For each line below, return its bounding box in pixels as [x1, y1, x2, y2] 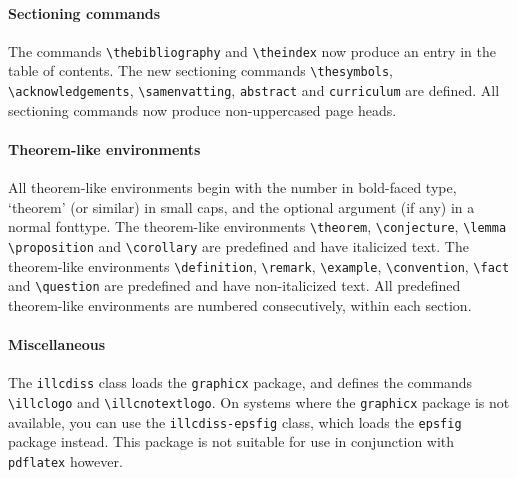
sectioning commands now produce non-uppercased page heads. [8, 99, 397, 120]
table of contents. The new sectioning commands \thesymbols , [8, 60, 394, 81]
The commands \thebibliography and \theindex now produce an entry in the [8, 40, 496, 61]
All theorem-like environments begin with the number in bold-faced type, [8, 177, 457, 198]
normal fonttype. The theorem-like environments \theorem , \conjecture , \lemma [8, 216, 507, 237]
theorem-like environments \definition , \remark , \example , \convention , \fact [8, 255, 510, 276]
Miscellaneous [8, 334, 106, 355]
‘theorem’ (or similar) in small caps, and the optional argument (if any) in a [8, 196, 475, 217]
